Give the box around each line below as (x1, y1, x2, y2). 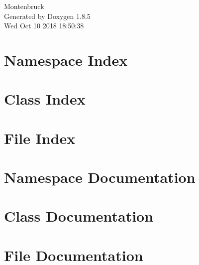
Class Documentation (4, 206, 154, 226)
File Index (4, 128, 76, 148)
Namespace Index (4, 49, 128, 70)
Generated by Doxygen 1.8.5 (4, 10, 91, 21)
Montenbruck (4, 1, 44, 11)
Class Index (4, 89, 86, 109)
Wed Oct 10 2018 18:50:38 (4, 20, 84, 31)
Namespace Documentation (4, 167, 196, 187)
